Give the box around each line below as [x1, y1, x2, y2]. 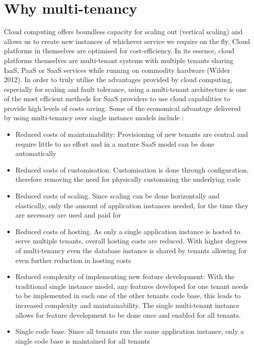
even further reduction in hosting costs [15, 255, 131, 265]
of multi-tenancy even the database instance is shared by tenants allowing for [15, 245, 247, 255]
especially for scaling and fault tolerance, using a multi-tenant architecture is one [4, 84, 247, 94]
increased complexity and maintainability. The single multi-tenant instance [15, 300, 239, 310]
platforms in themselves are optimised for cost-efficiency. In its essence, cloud [4, 45, 234, 56]
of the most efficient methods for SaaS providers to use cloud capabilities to [4, 93, 231, 104]
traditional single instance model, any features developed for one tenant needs [15, 281, 249, 291]
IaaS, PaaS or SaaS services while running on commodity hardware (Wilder [4, 65, 230, 75]
